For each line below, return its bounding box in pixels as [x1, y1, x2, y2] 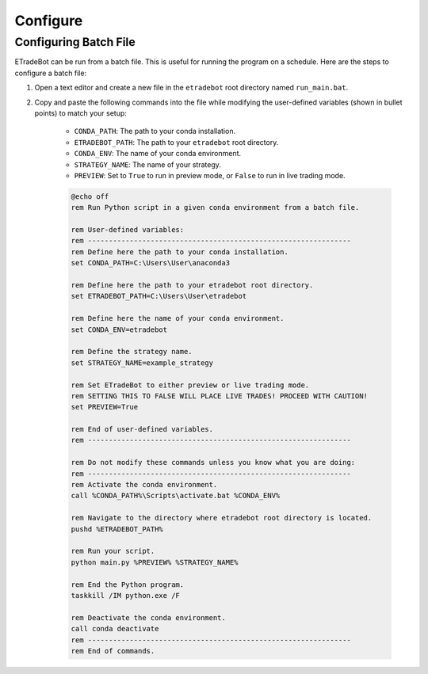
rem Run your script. [71, 546, 155, 556]
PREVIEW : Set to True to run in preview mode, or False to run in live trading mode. [74, 170, 346, 180]
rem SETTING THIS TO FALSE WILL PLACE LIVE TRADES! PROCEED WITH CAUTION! [71, 391, 369, 400]
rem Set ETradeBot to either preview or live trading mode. [71, 380, 310, 390]
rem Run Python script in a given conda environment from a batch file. [71, 203, 360, 212]
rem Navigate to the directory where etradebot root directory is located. [71, 513, 373, 523]
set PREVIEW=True [71, 402, 139, 412]
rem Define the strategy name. [71, 347, 193, 356]
